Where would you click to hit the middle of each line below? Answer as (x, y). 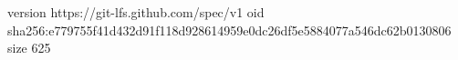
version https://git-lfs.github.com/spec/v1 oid (136, 12)
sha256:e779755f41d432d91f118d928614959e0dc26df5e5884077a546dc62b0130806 (229, 30)
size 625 (29, 48)
